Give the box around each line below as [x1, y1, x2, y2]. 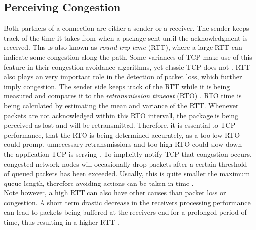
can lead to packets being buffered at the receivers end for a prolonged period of [4, 207, 247, 217]
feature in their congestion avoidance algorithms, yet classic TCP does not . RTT [4, 61, 250, 72]
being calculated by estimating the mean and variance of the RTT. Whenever [4, 100, 239, 110]
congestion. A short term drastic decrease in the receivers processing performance [4, 197, 251, 207]
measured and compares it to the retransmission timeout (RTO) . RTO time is [4, 91, 242, 101]
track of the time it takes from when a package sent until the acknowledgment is [4, 32, 248, 43]
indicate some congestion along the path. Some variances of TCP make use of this [4, 51, 252, 62]
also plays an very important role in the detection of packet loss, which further [4, 71, 242, 82]
